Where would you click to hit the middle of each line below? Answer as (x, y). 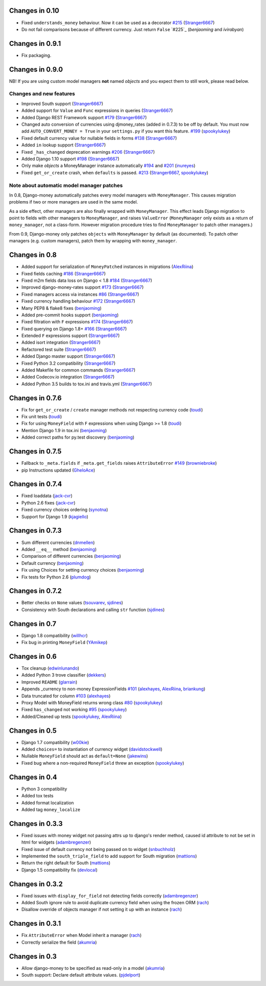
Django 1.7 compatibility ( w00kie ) (55, 742)
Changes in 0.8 (33, 255)
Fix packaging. (36, 55)
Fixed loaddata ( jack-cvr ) (47, 496)
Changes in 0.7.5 (35, 452)
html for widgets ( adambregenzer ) (56, 842)
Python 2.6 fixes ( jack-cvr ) (49, 503)
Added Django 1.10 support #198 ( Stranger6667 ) (70, 159)
